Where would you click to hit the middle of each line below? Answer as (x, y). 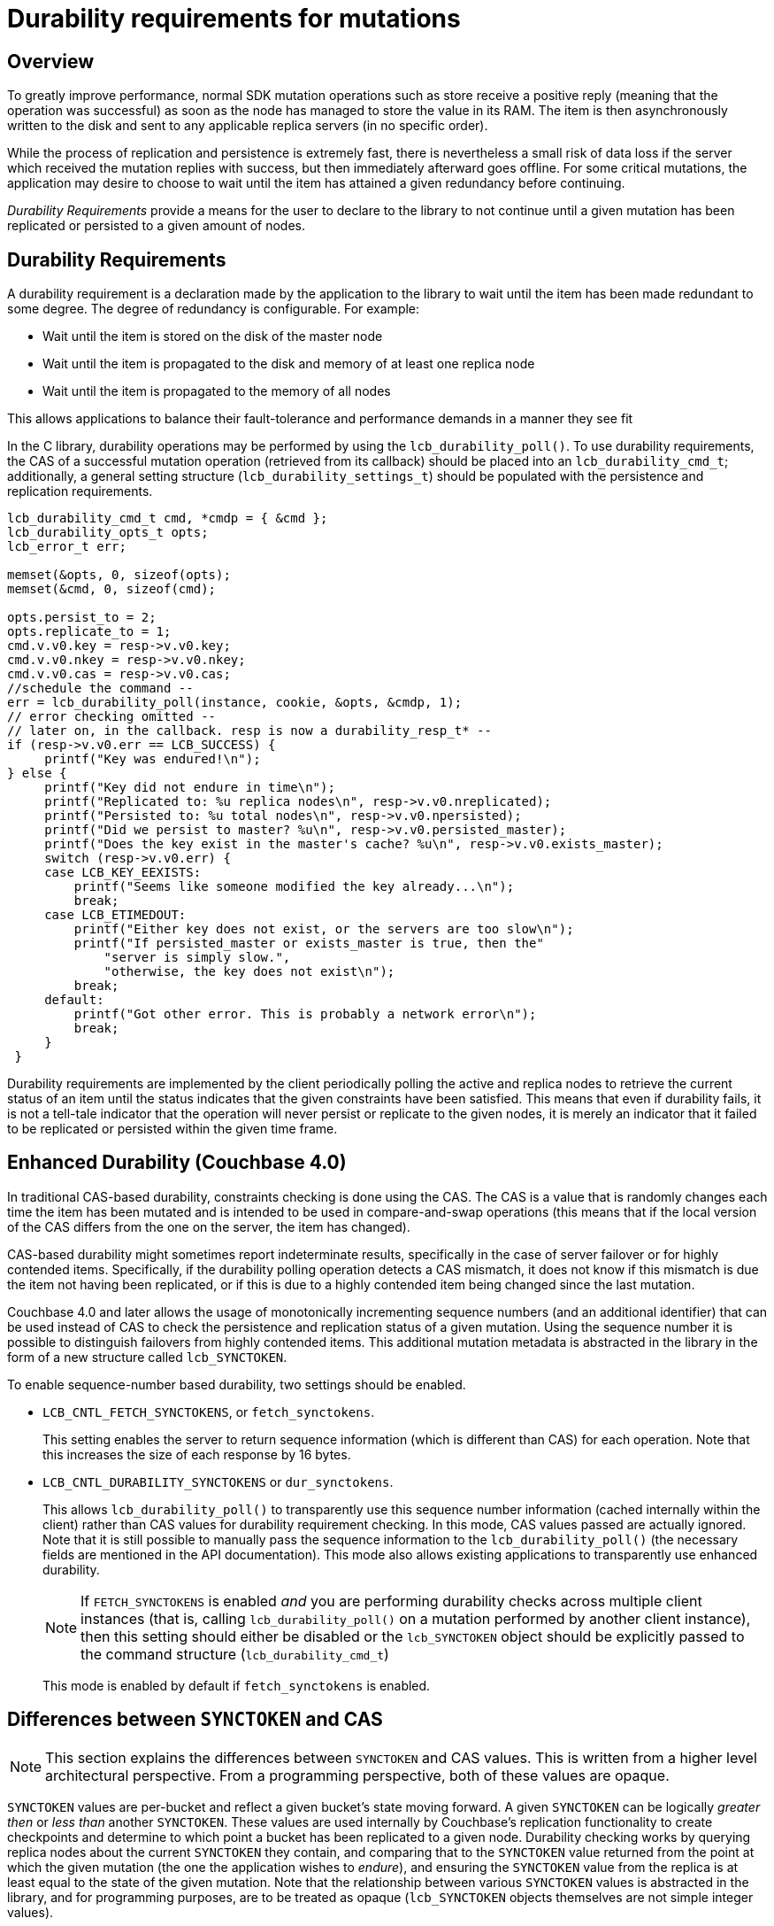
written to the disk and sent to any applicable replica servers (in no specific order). (248, 126)
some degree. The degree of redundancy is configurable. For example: (214, 309)
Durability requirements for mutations (234, 19)
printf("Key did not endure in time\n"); (190, 788)
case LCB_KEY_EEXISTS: (123, 873)
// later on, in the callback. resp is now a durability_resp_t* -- (249, 731)
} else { (37, 773)
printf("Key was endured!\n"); (153, 759)
